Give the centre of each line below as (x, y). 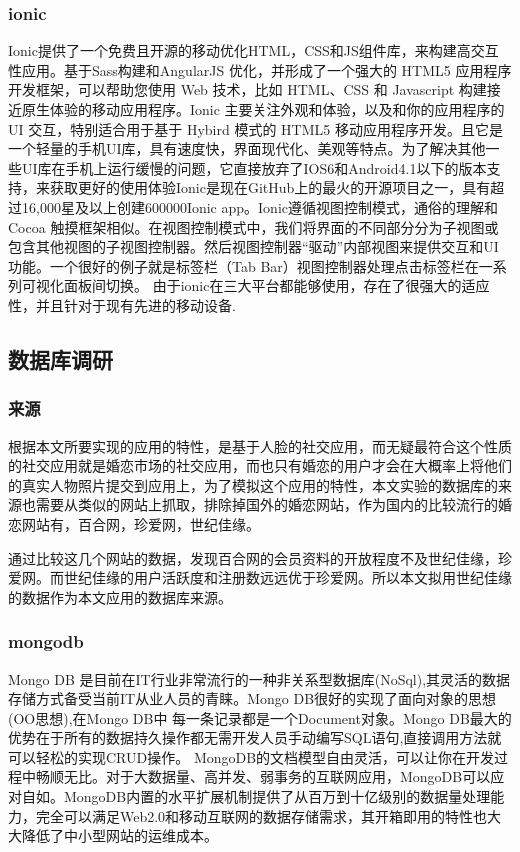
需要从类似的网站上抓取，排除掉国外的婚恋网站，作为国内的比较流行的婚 (273, 504)
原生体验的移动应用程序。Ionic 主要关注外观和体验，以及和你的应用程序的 (263, 109)
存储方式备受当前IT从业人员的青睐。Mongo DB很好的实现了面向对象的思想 (252, 698)
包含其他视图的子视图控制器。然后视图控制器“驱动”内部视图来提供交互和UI (253, 246)
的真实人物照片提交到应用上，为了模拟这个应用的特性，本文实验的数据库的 (253, 484)
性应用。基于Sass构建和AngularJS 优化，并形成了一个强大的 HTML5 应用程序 (260, 69)
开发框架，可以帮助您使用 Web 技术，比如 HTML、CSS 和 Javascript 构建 (247, 89)
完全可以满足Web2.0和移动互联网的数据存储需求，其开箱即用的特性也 (261, 815)
